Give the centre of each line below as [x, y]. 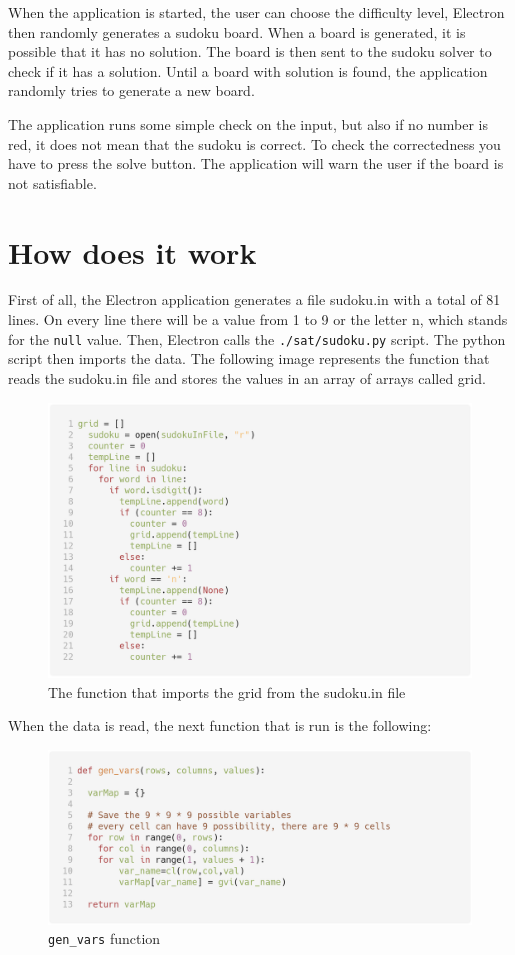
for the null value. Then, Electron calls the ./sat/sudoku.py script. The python [257, 338]
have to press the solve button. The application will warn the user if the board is [256, 163]
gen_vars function [104, 938]
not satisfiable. [52, 182]
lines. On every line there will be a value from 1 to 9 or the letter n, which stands [258, 319]
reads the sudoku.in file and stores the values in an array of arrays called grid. [247, 377]
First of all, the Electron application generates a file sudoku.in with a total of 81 [254, 299]
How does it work [132, 251]
